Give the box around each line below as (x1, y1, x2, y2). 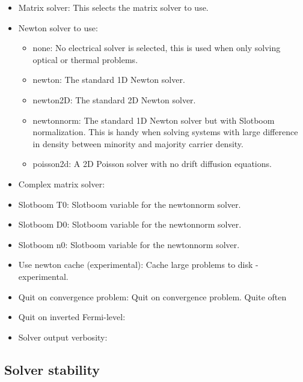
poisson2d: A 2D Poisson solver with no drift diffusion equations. (32, 157, 272, 170)
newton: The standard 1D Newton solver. (32, 73, 185, 86)
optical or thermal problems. (32, 53, 138, 65)
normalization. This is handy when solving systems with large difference (32, 126, 298, 138)
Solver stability (4, 360, 100, 378)
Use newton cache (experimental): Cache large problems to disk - (18, 258, 259, 271)
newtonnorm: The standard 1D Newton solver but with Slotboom (32, 114, 275, 126)
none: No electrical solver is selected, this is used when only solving (32, 41, 281, 54)
